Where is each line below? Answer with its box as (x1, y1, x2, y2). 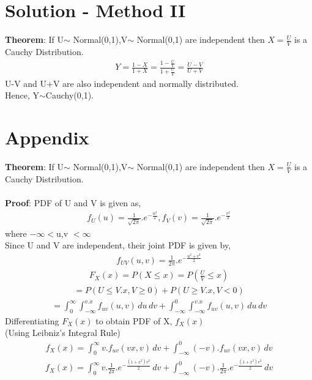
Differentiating (5, 314, 59, 327)
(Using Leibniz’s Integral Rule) (5, 326, 121, 339)
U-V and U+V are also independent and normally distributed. (5, 76, 239, 89)
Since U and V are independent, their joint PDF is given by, (5, 239, 231, 251)
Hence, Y (5, 89, 39, 102)
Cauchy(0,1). (45, 89, 94, 102)
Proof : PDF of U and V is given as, (5, 196, 141, 209)
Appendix (5, 125, 89, 150)
